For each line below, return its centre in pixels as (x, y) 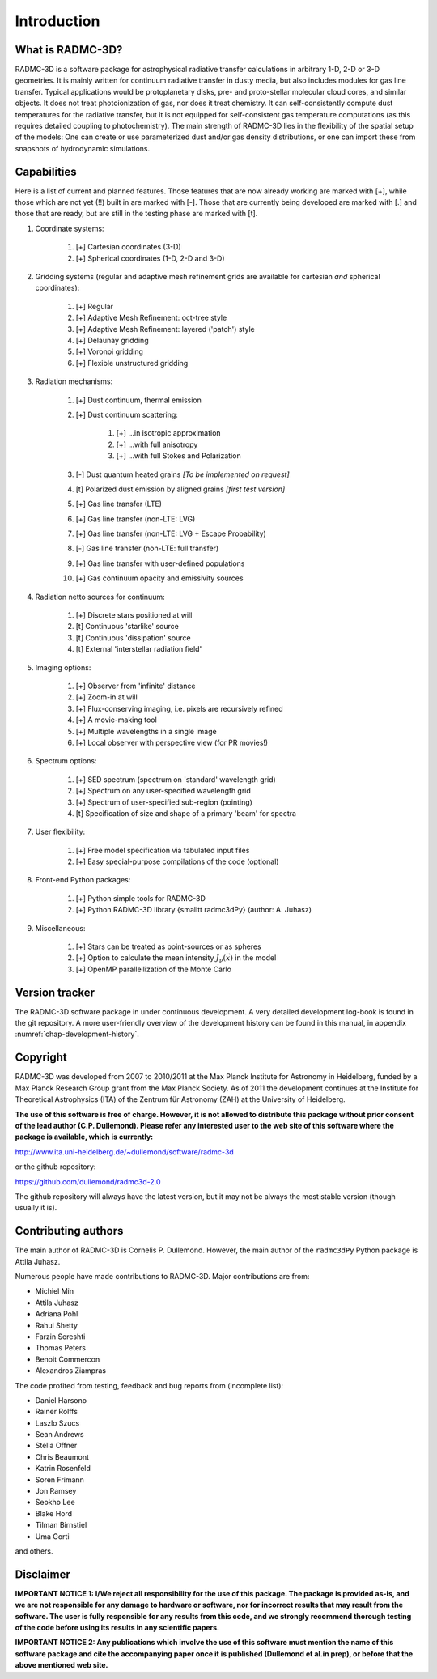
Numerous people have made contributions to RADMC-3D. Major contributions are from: (162, 1276)
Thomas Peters (61, 1348)
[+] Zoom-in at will (106, 697)
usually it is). (36, 1208)
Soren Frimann (60, 1479)
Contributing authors (69, 1231)
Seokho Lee (55, 1503)
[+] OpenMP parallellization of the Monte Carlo (154, 969)
